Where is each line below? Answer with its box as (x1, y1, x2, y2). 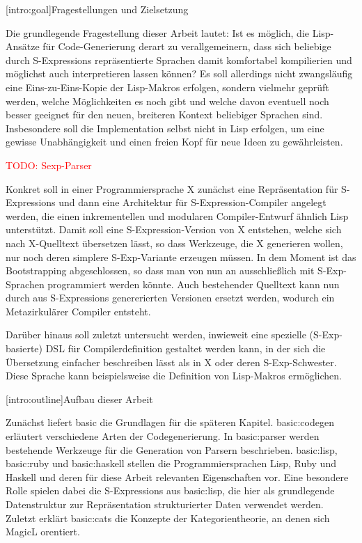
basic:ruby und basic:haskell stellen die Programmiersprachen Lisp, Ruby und (6, 456, 336, 471)
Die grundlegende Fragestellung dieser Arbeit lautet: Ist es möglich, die (6, 25, 310, 40)
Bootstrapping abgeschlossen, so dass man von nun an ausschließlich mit (6, 263, 315, 278)
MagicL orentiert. (6, 524, 80, 539)
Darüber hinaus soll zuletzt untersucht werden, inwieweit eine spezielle (6, 327, 306, 342)
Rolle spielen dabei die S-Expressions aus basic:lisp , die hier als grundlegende (6, 483, 335, 498)
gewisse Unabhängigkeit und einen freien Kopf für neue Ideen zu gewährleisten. (6, 134, 343, 149)
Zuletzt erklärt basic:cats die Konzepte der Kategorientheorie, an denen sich (6, 510, 330, 525)
